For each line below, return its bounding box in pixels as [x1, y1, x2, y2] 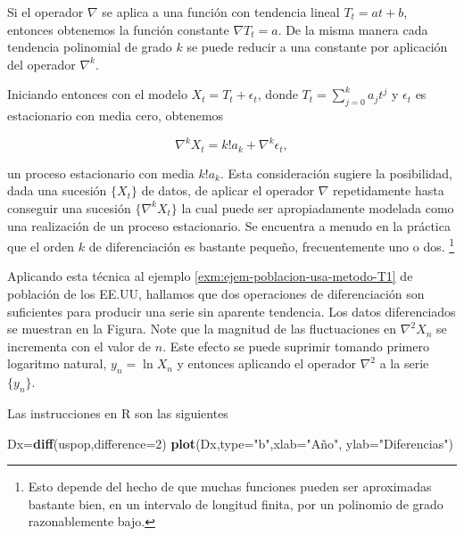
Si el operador [7, 3, 84, 21]
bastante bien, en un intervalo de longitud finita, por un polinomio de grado [28, 494, 443, 513]
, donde [257, 85, 298, 103]
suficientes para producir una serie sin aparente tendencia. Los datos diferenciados [7, 301, 456, 320]
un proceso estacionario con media [7, 163, 195, 182]
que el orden [7, 236, 75, 255]
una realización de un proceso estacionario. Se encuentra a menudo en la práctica [7, 216, 451, 235]
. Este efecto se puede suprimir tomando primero [162, 336, 429, 355]
